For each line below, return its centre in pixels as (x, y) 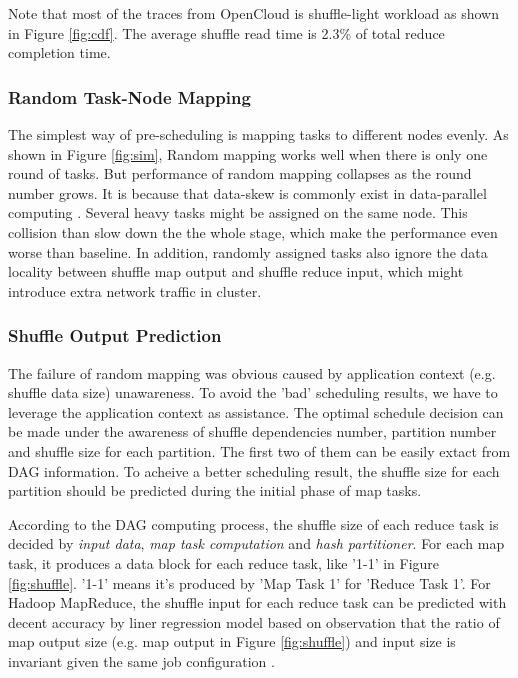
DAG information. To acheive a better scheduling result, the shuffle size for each (254, 470)
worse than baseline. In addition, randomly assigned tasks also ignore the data (248, 251)
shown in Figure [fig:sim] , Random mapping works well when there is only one (248, 153)
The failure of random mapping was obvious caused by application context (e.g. (252, 372)
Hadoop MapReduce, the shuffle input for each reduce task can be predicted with (257, 602)
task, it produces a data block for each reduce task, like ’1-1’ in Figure (224, 562)
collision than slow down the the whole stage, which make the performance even (253, 231)
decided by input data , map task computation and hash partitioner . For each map (256, 543)
